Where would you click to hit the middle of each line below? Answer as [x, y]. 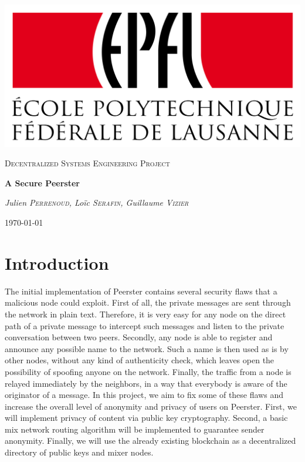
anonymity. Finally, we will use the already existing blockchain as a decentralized [150, 441]
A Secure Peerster [42, 183]
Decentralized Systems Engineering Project [87, 163]
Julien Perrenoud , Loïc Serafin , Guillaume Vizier [97, 202]
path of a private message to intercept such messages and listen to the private [145, 325]
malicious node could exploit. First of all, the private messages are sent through [148, 302]
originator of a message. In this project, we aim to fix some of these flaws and [144, 395]
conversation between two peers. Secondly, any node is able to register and [139, 337]
